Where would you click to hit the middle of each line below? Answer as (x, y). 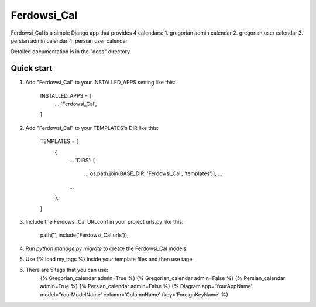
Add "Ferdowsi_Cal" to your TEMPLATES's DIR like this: (92, 128)
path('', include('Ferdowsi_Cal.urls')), (84, 235)
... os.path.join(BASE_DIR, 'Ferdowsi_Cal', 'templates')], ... (153, 173)
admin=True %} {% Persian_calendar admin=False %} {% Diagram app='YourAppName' (146, 286)
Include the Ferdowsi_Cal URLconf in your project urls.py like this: (104, 221)
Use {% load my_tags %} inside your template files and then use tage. (110, 259)
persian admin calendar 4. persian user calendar (69, 40)
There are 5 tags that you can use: (67, 270)
